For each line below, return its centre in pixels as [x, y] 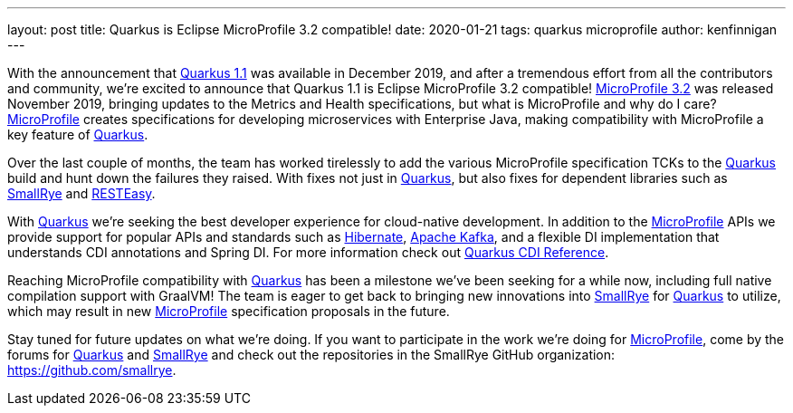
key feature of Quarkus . [78, 134]
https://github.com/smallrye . [92, 370]
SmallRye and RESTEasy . [81, 193]
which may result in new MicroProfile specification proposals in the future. [229, 311]
